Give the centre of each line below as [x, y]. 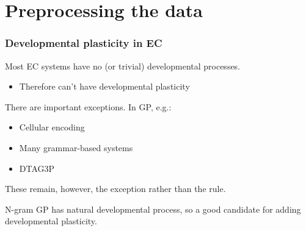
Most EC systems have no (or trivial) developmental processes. [123, 66]
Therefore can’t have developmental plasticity [104, 86]
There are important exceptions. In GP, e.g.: [88, 106]
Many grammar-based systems [76, 147]
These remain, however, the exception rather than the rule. [115, 189]
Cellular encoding [52, 127]
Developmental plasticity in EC [84, 43]
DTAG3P [37, 168]
